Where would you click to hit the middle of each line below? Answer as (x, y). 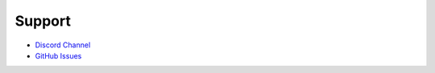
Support (43, 21)
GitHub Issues (58, 55)
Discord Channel (63, 45)
